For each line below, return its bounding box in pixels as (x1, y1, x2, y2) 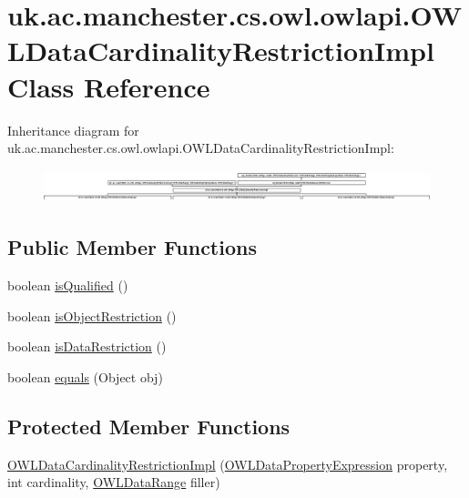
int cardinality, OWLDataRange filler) (7, 473, 220, 492)
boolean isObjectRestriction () (7, 306, 177, 325)
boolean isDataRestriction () (7, 337, 167, 356)
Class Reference (7, 67, 210, 105)
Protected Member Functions (7, 412, 291, 440)
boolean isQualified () (7, 275, 128, 294)
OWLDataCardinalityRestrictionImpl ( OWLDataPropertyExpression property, (7, 454, 448, 473)
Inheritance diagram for (7, 120, 139, 139)
